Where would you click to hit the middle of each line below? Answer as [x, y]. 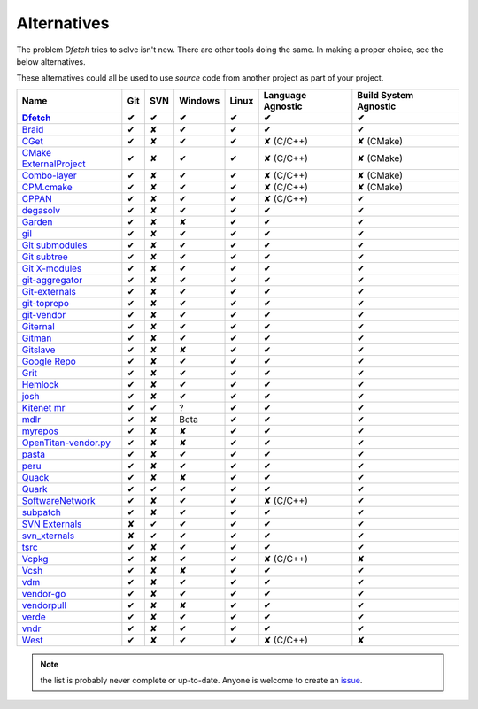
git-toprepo [46, 303]
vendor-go [44, 593]
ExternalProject [54, 164]
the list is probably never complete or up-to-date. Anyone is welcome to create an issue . [201, 681]
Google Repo [49, 361]
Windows [199, 100]
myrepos [40, 431]
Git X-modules [52, 268]
